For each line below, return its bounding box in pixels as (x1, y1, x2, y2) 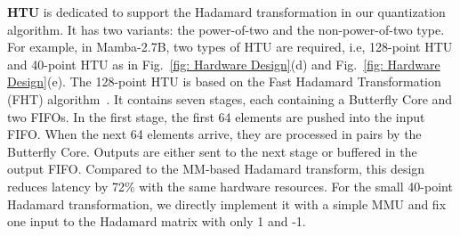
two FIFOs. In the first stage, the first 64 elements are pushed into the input (7, 107, 425, 126)
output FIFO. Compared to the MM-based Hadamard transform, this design (7, 159, 425, 178)
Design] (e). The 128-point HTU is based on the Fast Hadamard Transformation (7, 72, 441, 91)
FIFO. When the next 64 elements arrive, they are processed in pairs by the (7, 125, 422, 143)
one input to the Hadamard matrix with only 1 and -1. (7, 212, 306, 231)
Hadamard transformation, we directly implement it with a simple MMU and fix (7, 194, 447, 213)
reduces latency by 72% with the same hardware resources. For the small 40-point (7, 176, 453, 195)
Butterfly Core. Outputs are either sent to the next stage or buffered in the (7, 142, 417, 160)
